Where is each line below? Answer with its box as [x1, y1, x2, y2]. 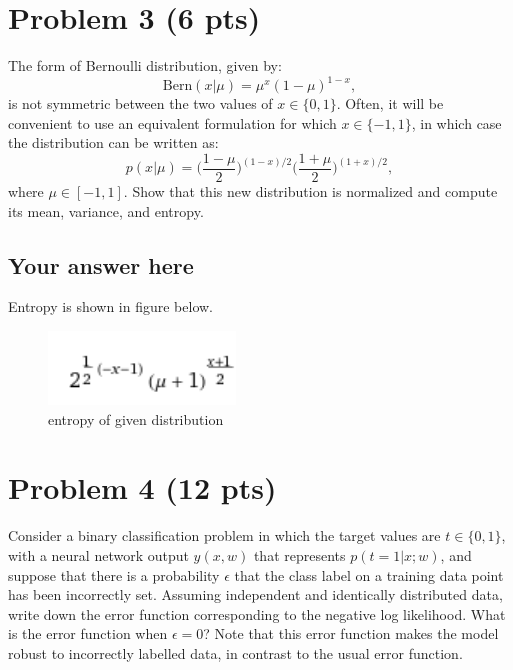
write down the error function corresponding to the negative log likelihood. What [8, 603, 506, 624]
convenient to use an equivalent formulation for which [8, 112, 337, 133]
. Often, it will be [336, 93, 444, 114]
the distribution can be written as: [8, 132, 219, 153]
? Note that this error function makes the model [203, 623, 499, 644]
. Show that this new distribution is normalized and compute [123, 181, 498, 202]
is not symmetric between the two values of [8, 93, 273, 114]
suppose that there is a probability [8, 564, 220, 585]
